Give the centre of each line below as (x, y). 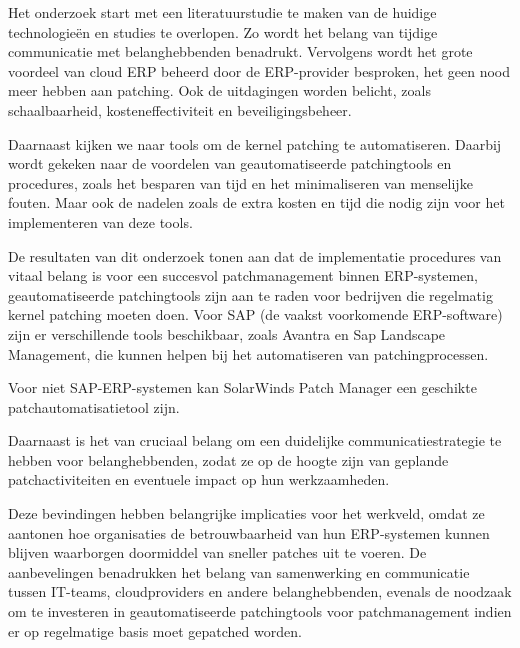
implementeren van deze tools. (100, 221)
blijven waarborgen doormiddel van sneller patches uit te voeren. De (217, 552)
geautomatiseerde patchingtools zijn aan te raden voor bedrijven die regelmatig (250, 294)
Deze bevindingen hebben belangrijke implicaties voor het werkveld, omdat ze (246, 513)
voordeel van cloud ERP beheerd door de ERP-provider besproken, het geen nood (259, 70)
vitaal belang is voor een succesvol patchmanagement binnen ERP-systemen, (243, 275)
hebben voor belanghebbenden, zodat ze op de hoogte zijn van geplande (228, 459)
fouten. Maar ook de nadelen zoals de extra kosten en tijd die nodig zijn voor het (256, 202)
